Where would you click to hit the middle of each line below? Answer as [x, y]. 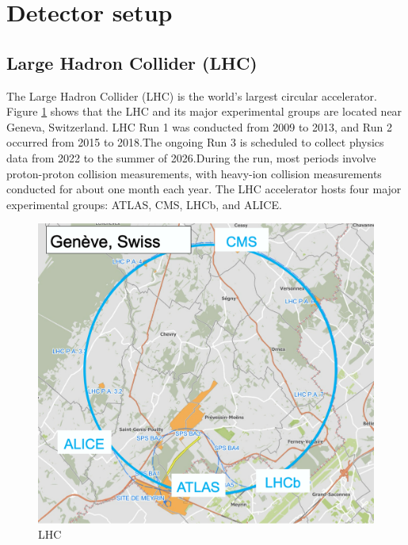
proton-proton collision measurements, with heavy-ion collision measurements [194, 173]
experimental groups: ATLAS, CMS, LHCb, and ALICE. [144, 204]
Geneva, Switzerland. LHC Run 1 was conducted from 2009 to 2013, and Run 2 [199, 126]
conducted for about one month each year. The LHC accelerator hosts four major [204, 189]
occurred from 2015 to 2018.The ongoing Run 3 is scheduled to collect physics [195, 142]
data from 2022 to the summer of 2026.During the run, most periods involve [191, 157]
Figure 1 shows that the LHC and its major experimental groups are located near [204, 111]
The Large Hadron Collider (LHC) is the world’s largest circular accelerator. [192, 95]
